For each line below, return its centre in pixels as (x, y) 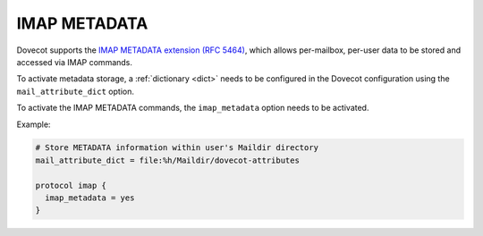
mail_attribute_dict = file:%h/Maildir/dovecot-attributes (167, 160)
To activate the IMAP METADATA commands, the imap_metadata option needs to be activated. (193, 108)
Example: (34, 124)
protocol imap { (71, 185)
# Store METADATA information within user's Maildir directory (177, 148)
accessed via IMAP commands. (75, 62)
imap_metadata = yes (90, 198)
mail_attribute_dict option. (75, 91)
